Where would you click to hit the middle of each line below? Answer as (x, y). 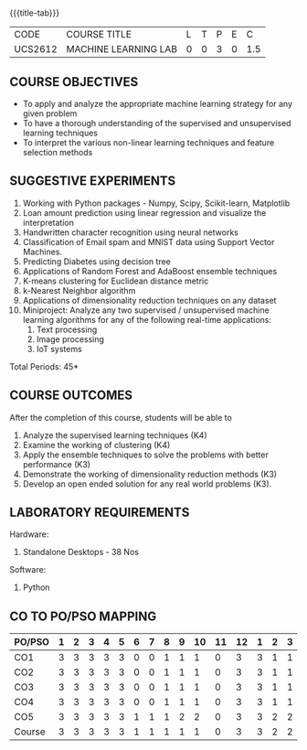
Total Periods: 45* (44, 366)
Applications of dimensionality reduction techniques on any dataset (149, 300)
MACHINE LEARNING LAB (122, 49)
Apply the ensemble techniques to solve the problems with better (146, 455)
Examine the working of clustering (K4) (96, 445)
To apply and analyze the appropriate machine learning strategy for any (158, 104)
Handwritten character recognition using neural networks (131, 232)
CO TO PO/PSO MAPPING (83, 616)
